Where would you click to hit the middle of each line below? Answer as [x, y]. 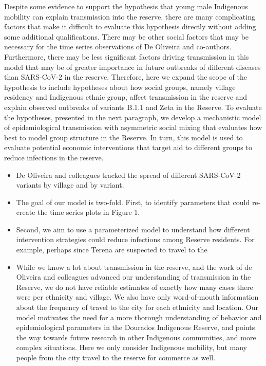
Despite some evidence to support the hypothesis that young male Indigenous [126, 6]
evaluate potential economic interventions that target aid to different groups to [128, 147]
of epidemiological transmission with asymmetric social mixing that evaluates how [133, 127]
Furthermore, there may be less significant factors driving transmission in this [127, 56]
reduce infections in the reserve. [54, 157]
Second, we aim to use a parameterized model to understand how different [133, 229]
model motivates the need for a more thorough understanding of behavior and [139, 317]
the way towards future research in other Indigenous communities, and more [136, 337]
